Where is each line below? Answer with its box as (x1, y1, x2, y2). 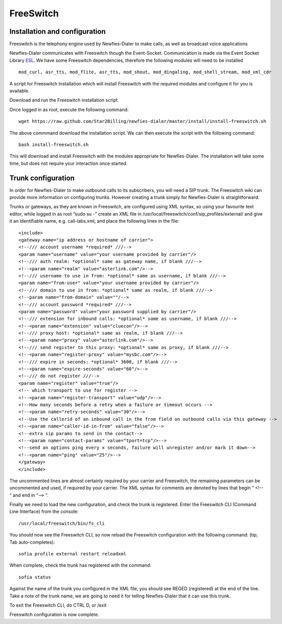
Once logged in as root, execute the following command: (9, 106, 129, 113)
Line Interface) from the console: (9, 508, 79, 514)
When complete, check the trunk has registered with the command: (9, 562, 152, 568)
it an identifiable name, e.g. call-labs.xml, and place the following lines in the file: (9, 218, 179, 224)
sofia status (18, 574, 51, 580)
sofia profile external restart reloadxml (18, 551, 127, 557)
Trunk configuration (9, 174, 75, 182)
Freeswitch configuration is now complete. (9, 612, 99, 618)
